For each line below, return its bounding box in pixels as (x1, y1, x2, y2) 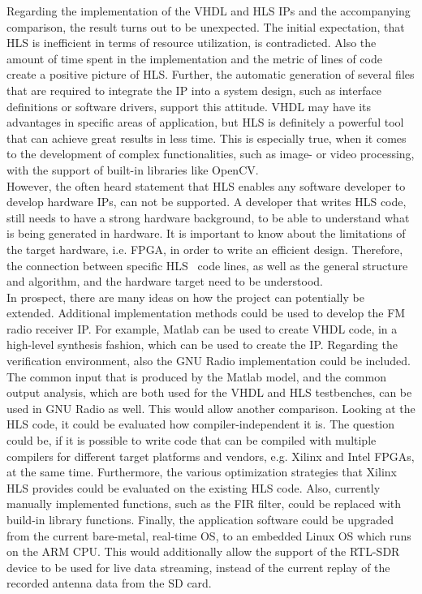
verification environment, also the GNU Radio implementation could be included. (6, 352, 411, 369)
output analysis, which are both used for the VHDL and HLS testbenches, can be (6, 384, 412, 401)
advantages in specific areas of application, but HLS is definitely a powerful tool (6, 114, 404, 131)
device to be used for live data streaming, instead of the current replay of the (6, 558, 390, 575)
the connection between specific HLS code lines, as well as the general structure (6, 256, 408, 273)
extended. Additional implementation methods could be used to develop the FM (6, 304, 406, 321)
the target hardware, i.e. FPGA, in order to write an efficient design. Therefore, (6, 240, 403, 257)
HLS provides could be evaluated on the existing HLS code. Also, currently (6, 479, 381, 496)
